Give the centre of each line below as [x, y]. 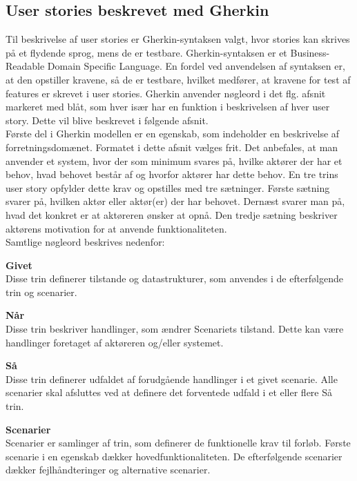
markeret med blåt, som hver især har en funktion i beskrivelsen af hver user [168, 107]
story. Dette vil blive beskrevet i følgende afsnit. [107, 120]
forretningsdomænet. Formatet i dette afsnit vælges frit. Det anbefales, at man [172, 147]
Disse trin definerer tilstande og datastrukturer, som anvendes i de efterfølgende [174, 278]
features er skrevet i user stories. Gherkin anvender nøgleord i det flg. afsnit [166, 93]
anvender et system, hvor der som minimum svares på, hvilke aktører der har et [174, 160]
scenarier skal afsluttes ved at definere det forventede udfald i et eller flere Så [169, 392]
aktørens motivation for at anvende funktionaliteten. [116, 228]
